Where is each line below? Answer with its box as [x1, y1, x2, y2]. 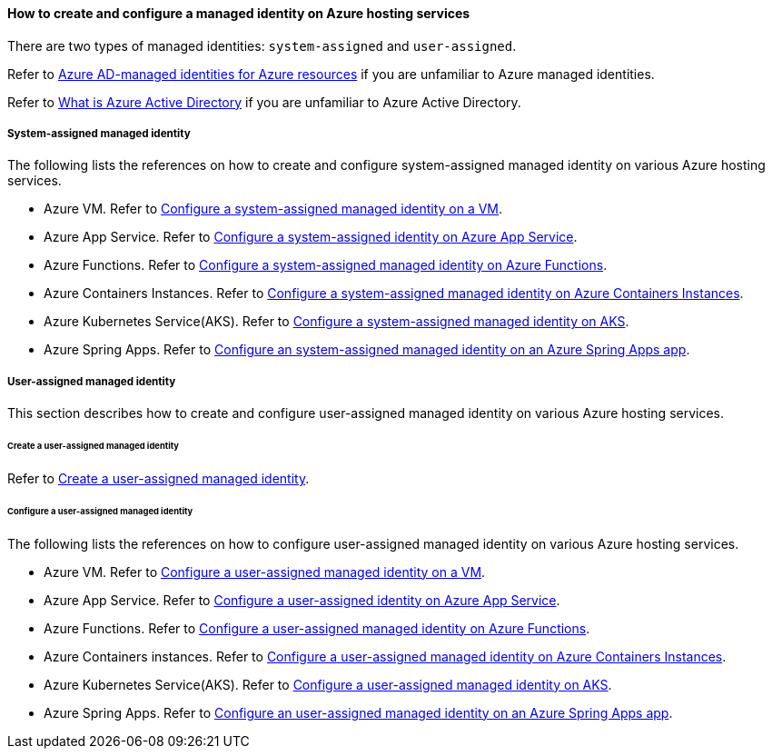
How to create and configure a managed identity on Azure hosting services [7, 5, 470, 21]
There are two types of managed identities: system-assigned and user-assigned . [7, 37, 517, 54]
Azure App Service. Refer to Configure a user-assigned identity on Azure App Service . [44, 592, 560, 608]
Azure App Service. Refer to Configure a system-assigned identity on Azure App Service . [44, 229, 578, 245]
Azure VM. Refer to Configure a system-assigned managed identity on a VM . [44, 201, 503, 217]
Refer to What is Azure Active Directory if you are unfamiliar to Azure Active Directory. [7, 94, 521, 110]
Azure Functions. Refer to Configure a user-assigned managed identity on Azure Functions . [44, 620, 590, 636]
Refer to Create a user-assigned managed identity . [7, 470, 310, 486]
